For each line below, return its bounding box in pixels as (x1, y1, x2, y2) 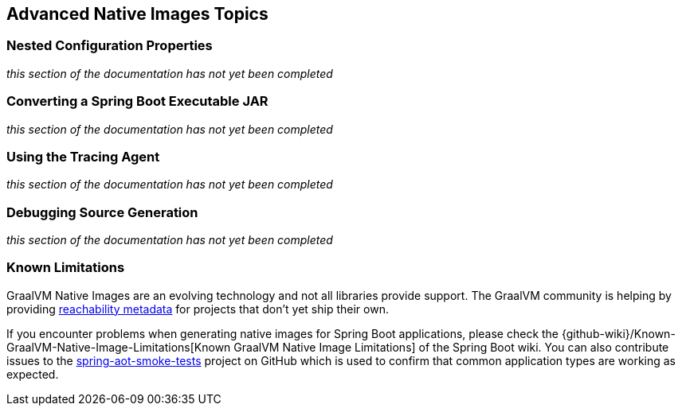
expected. (6, 367, 59, 381)
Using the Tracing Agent (6, 148, 160, 165)
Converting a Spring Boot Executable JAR (6, 93, 268, 110)
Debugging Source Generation (6, 204, 198, 220)
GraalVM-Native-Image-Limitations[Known (6, 340, 231, 354)
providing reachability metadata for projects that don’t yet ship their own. (6, 301, 389, 316)
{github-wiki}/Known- (561, 326, 676, 340)
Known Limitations (6, 259, 125, 276)
